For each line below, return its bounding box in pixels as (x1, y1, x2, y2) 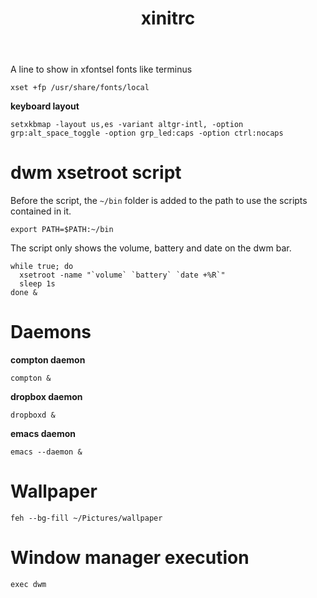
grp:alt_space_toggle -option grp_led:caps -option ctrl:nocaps (10, 128, 284, 139)
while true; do (10, 262, 74, 272)
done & (10, 288, 38, 298)
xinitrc (140, 7, 196, 30)
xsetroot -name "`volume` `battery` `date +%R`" (19, 270, 226, 281)
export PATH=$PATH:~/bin (10, 225, 114, 235)
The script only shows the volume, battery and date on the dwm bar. (10, 242, 292, 254)
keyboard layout (10, 100, 80, 112)
